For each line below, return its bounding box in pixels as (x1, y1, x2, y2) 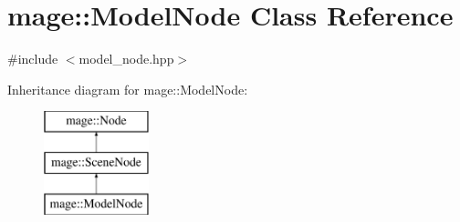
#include (7, 49, 58, 68)
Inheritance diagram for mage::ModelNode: (7, 79, 248, 98)
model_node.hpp (78, 49, 174, 68)
